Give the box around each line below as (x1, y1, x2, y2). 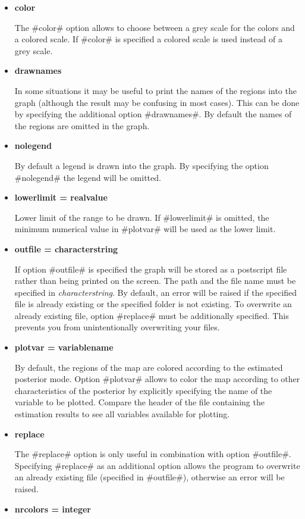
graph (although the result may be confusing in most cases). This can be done (14, 96, 300, 108)
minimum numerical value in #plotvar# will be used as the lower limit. (14, 223, 276, 235)
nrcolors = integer (14, 502, 91, 515)
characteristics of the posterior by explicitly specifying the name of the (14, 384, 272, 396)
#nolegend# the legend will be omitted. (14, 171, 161, 183)
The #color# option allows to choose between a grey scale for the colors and (14, 21, 295, 33)
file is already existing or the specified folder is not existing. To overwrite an (14, 298, 292, 310)
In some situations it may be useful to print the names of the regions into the (14, 84, 297, 96)
